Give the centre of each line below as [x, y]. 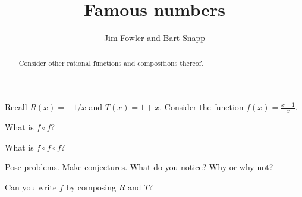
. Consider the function [202, 107]
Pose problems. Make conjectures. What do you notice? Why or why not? [139, 167]
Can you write [31, 187]
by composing [91, 187]
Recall [16, 107]
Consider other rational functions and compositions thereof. [111, 63]
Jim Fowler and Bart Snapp [155, 38]
